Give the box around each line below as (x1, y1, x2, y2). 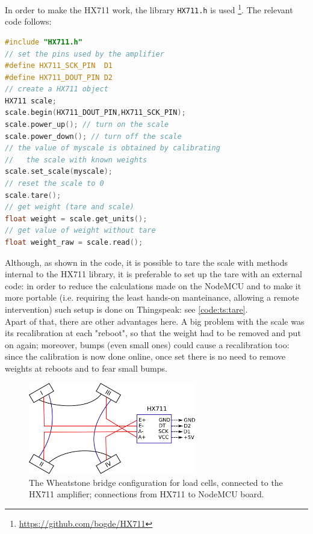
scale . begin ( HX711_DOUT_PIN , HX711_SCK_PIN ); (5, 108, 186, 117)
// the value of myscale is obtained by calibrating (5, 144, 220, 153)
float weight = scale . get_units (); (5, 214, 147, 223)
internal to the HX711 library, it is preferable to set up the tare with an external (5, 268, 302, 280)
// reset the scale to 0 (5, 179, 104, 188)
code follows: (5, 15, 52, 28)
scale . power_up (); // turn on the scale (5, 120, 169, 129)
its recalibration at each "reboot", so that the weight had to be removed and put (5, 327, 301, 339)
